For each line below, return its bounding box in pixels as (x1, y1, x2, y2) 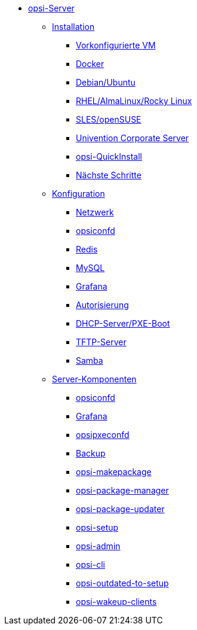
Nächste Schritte (76, 170, 141, 180)
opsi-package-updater (76, 504, 165, 514)
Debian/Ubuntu (76, 77, 136, 87)
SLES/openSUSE (76, 114, 141, 124)
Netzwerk (76, 207, 114, 217)
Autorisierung (76, 300, 129, 310)
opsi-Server (28, 3, 75, 13)
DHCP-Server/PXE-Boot (76, 318, 170, 328)
